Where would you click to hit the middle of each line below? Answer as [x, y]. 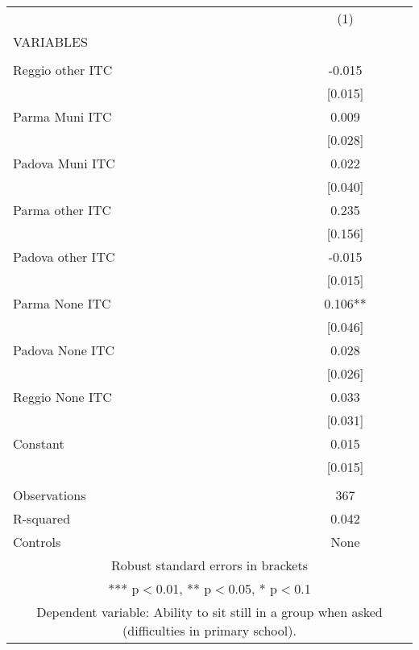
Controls [37, 542]
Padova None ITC [64, 350]
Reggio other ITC [63, 70]
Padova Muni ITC [64, 163]
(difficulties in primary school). [209, 630]
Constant [39, 443]
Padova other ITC [64, 257]
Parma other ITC [62, 210]
